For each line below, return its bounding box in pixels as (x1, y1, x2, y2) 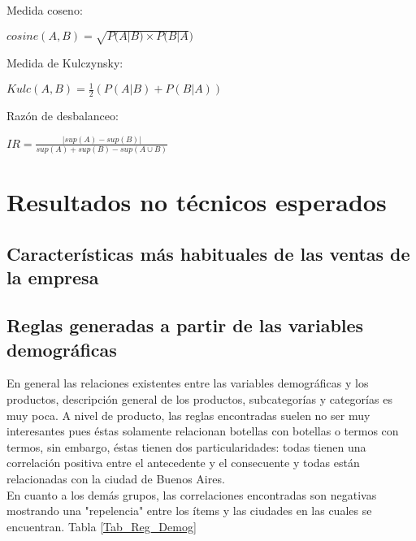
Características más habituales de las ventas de (6, 241, 410, 266)
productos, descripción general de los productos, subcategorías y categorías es (6, 391, 392, 408)
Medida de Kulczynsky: (6, 54, 123, 71)
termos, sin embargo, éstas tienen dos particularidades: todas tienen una (6, 438, 366, 455)
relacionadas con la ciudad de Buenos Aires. (6, 470, 225, 487)
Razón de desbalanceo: (6, 107, 119, 124)
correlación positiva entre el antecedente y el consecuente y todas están (6, 454, 360, 471)
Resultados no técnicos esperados (6, 185, 387, 219)
